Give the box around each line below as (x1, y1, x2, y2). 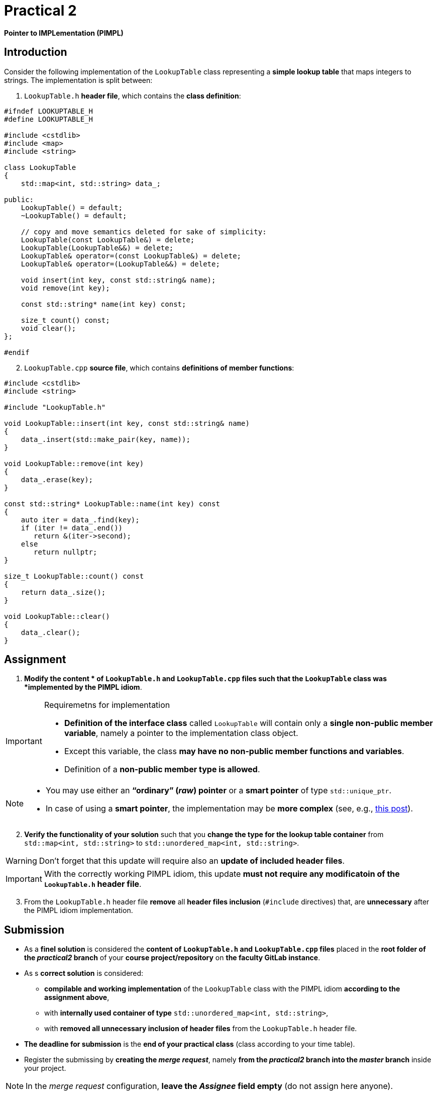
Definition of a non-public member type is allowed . (64, 764, 260, 775)
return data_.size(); (21, 588, 106, 596)
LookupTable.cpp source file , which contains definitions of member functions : (24, 363, 294, 372)
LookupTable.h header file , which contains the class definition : (24, 91, 241, 100)
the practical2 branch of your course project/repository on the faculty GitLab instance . (24, 953, 320, 962)
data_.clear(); (21, 628, 80, 636)
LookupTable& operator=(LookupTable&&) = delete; (21, 259, 220, 268)
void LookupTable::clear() (4, 612, 110, 620)
